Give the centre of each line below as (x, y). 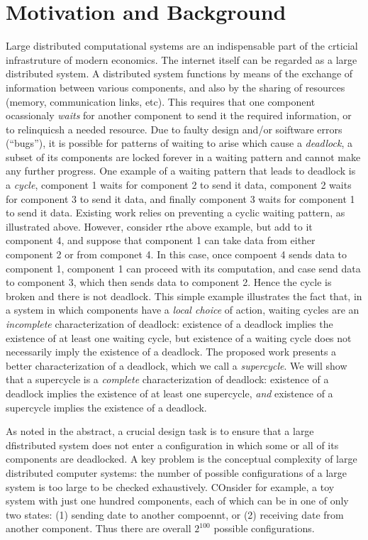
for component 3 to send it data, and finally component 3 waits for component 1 (180, 198)
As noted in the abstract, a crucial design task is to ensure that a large (160, 431)
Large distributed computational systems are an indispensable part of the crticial (182, 46)
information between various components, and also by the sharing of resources (175, 87)
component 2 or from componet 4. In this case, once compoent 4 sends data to (176, 254)
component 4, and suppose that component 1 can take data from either (161, 240)
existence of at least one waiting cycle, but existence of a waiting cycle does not (179, 337)
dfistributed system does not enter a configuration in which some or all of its (172, 445)
